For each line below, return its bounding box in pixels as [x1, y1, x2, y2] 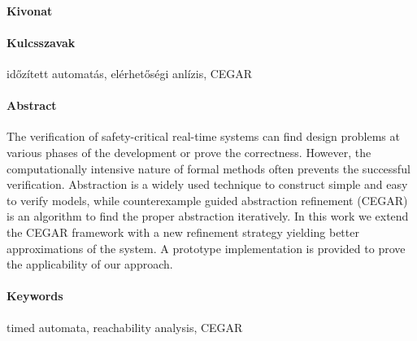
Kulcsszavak [7, 33, 76, 50]
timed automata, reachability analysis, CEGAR [7, 318, 243, 335]
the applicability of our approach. [7, 256, 173, 273]
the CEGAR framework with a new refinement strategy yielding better [7, 223, 359, 240]
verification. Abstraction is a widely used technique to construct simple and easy [7, 176, 408, 193]
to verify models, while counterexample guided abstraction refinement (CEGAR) [7, 191, 408, 208]
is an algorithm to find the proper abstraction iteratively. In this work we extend [7, 208, 409, 225]
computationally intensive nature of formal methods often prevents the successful [7, 160, 410, 177]
